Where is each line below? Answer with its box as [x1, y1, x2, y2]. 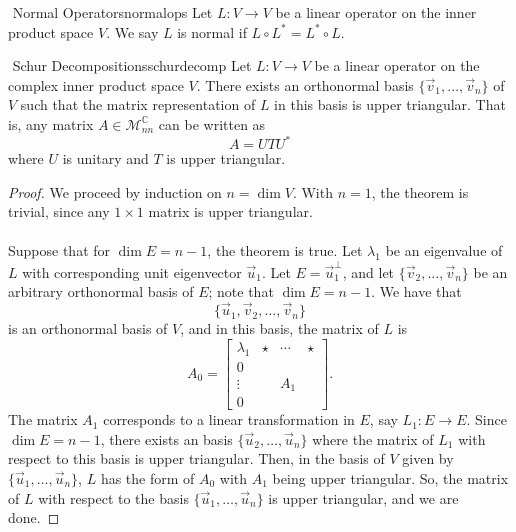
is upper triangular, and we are [268, 487, 459, 508]
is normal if [177, 21, 247, 42]
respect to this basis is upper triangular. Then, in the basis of [8, 448, 385, 469]
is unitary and [62, 148, 149, 169]
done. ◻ [8, 507, 60, 528]
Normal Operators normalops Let [12, 2, 213, 22]
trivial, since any [8, 201, 110, 222]
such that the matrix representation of [20, 94, 256, 115]
